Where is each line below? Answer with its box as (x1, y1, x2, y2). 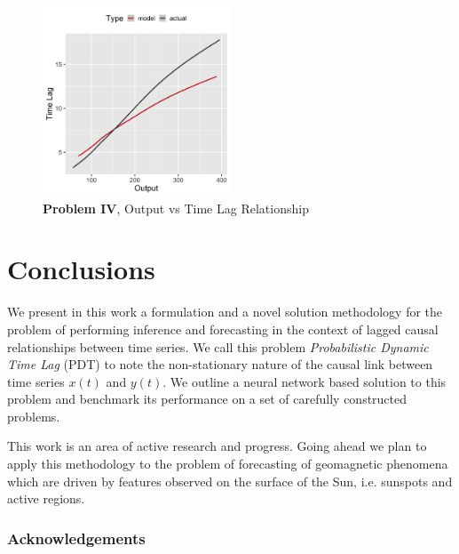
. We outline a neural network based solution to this (162, 372, 447, 390)
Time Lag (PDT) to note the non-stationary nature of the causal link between (7, 355, 433, 373)
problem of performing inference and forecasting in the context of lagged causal (7, 319, 439, 338)
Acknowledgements (7, 526, 146, 549)
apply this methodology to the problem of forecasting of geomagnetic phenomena (7, 454, 448, 473)
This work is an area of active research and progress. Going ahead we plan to (7, 437, 427, 455)
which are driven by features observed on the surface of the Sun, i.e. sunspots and (7, 471, 453, 490)
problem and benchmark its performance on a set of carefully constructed (7, 389, 408, 408)
